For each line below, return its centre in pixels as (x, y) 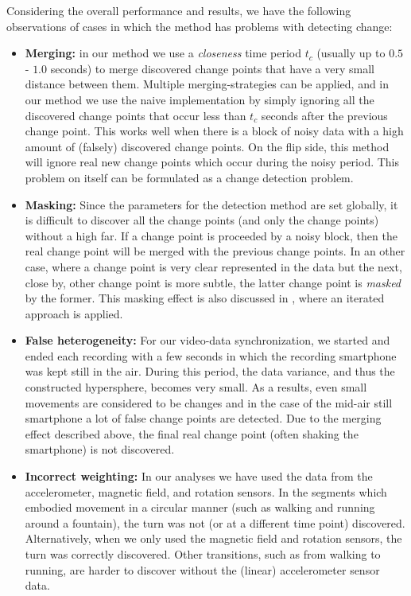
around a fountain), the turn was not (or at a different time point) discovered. (215, 522)
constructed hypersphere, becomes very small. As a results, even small (196, 387)
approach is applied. (74, 313)
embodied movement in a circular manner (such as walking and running (200, 507)
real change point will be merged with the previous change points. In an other (215, 251)
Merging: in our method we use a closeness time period (163, 53)
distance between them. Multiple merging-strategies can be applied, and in (207, 84)
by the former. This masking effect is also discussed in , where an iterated (205, 298)
